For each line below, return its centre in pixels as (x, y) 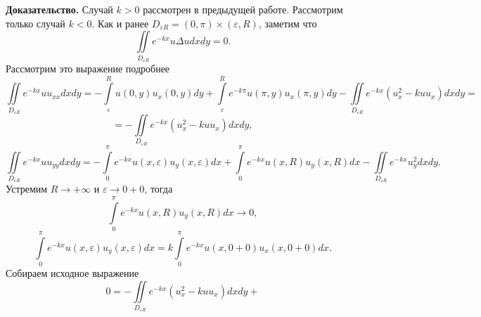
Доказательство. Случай (59, 9)
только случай (36, 23)
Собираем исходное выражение (72, 273)
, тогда (159, 189)
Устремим (27, 189)
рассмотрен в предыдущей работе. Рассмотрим (243, 9)
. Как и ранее (120, 23)
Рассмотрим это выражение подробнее (88, 68)
